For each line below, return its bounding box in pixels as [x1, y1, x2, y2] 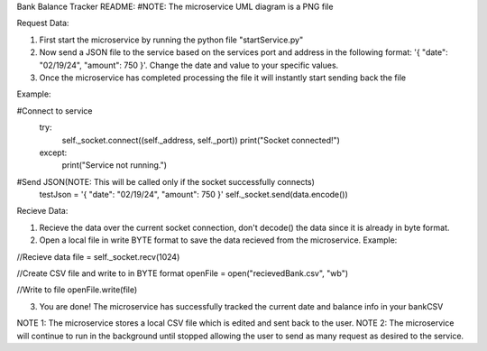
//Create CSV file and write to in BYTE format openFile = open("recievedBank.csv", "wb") [16, 268, 349, 279]
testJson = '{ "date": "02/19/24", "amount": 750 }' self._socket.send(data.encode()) [39, 189, 349, 200]
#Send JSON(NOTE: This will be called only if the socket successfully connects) [16, 176, 316, 187]
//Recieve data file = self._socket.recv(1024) [16, 251, 180, 262]
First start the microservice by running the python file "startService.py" [39, 34, 304, 45]
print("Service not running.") [61, 160, 167, 171]
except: [39, 147, 68, 158]
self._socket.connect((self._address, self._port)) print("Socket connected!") [61, 134, 340, 145]
